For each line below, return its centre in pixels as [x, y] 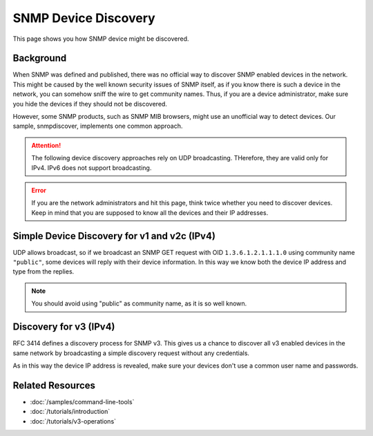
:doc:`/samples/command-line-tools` [82, 401]
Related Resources [54, 385]
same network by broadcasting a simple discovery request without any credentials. [131, 353]
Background [40, 58]
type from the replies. [44, 272]
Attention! [46, 145]
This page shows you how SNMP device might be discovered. [101, 39]
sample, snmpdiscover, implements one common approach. [98, 126]
